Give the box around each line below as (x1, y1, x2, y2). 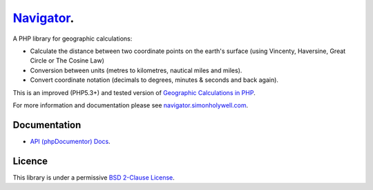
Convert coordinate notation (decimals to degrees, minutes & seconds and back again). (30, 76, 279, 84)
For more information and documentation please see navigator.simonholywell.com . (12, 101, 249, 109)
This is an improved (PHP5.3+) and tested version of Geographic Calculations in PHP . (12, 88, 256, 96)
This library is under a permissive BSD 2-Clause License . (12, 173, 175, 182)
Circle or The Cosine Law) (30, 56, 105, 65)
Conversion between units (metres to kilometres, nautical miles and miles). (30, 66, 242, 74)
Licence (12, 155, 48, 167)
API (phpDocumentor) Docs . (30, 137, 111, 145)
